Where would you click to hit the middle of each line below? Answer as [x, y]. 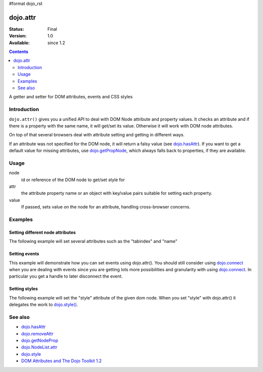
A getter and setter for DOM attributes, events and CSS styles [71, 97]
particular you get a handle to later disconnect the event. [66, 276]
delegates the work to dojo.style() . [43, 305]
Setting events [24, 254]
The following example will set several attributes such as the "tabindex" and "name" [93, 242]
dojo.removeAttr [37, 334]
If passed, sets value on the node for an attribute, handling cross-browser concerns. [106, 207]
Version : [18, 36]
